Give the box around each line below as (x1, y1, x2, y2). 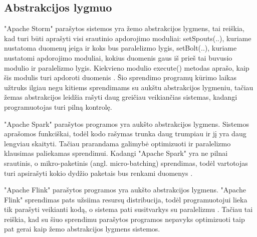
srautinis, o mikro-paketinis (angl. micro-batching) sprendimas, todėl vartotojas (4, 157, 248, 168)
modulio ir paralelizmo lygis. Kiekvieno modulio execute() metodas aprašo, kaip (4, 62, 249, 73)
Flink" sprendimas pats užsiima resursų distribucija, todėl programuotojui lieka (4, 194, 247, 204)
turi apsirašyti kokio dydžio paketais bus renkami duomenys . (4, 167, 193, 178)
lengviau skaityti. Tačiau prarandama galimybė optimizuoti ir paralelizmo (4, 138, 231, 148)
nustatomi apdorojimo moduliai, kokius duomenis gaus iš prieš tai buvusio (4, 52, 232, 63)
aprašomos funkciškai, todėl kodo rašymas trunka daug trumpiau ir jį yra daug (4, 128, 246, 139)
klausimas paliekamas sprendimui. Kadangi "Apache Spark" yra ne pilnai (4, 148, 228, 158)
